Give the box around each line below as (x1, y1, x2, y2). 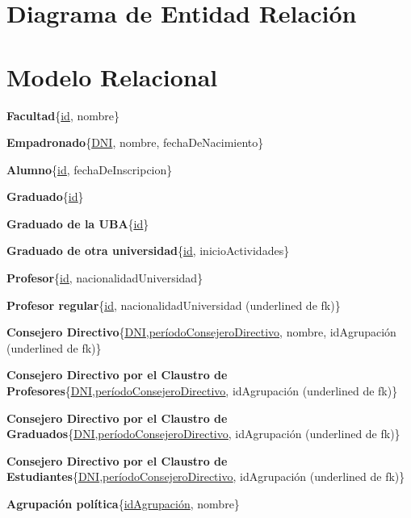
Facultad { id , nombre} (6, 107, 120, 123)
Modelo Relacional (6, 60, 218, 93)
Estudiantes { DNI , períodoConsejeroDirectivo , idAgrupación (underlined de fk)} (6, 468, 405, 485)
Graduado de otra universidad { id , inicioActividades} (6, 242, 290, 259)
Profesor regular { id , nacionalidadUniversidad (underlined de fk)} (6, 296, 341, 313)
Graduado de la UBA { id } (6, 215, 149, 232)
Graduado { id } (6, 188, 84, 205)
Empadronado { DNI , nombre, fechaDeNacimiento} (6, 134, 264, 151)
